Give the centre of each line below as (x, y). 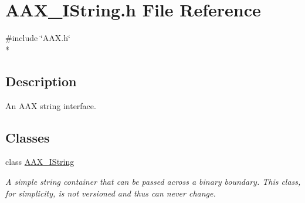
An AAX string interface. (51, 105)
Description (41, 81)
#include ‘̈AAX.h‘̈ (38, 38)
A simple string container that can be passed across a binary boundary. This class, (153, 181)
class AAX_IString (40, 162)
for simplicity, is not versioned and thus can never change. (111, 193)
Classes (28, 137)
